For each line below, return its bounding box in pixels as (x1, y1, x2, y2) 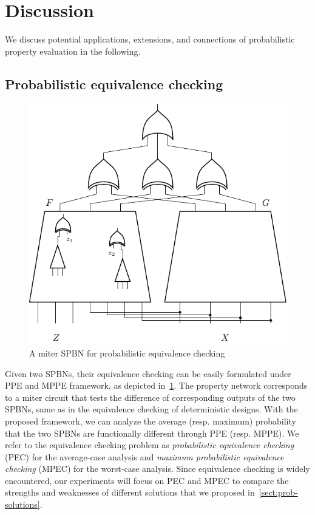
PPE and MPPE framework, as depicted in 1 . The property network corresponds (5, 379, 308, 392)
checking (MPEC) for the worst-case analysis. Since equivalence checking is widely (5, 462, 310, 475)
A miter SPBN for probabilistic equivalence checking (29, 346, 225, 359)
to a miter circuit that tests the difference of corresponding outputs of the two (5, 391, 296, 403)
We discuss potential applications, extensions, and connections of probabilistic (5, 33, 295, 46)
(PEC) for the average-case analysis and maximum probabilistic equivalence (5, 450, 284, 463)
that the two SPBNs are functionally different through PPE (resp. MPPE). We (5, 426, 299, 439)
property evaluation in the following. (5, 44, 141, 57)
